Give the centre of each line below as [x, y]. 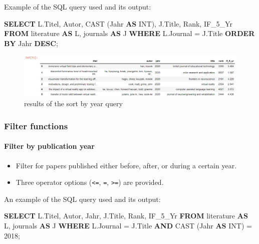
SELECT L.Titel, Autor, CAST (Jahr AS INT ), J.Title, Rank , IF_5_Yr [118, 23]
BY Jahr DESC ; [31, 43]
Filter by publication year [49, 146]
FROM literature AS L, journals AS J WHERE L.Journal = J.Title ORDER [129, 33]
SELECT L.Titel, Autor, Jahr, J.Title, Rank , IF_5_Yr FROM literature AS [126, 216]
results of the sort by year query [73, 103]
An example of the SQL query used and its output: [82, 199]
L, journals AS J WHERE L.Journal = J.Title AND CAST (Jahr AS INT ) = [128, 226]
